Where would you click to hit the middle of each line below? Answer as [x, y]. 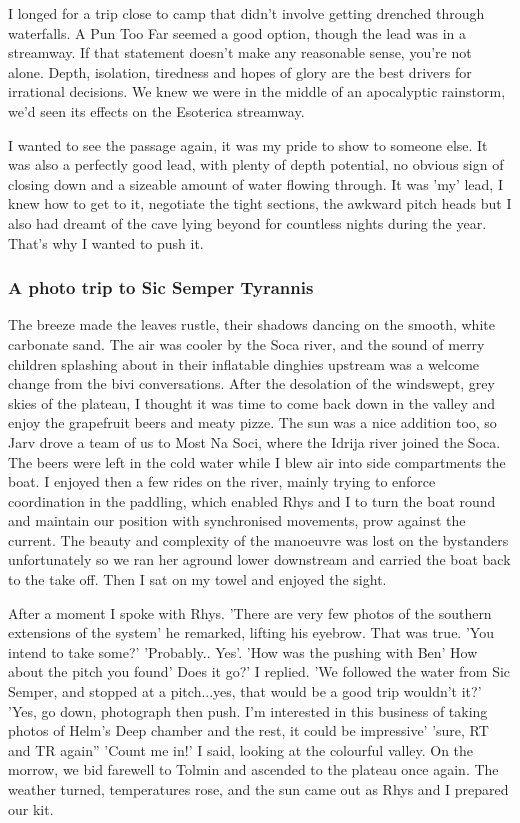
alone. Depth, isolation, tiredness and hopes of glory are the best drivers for [240, 71]
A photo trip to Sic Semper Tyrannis [161, 287]
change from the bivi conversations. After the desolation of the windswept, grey [251, 383]
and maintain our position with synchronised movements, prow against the [237, 520]
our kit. [31, 808]
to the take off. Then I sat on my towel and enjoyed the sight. [197, 579]
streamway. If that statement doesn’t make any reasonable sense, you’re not [240, 52]
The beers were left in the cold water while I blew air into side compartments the [257, 461]
